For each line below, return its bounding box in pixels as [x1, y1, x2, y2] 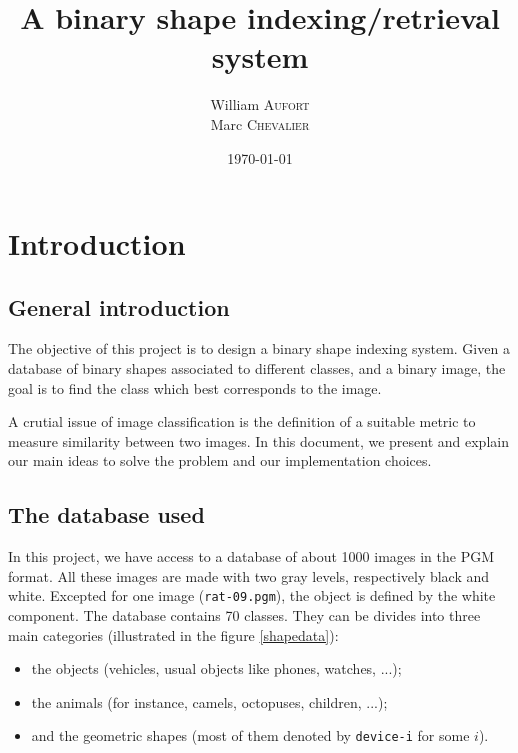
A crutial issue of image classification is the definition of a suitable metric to [8, 411, 476, 432]
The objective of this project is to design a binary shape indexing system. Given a [8, 338, 510, 359]
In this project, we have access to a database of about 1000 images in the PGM [8, 546, 494, 567]
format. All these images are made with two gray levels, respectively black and [8, 565, 490, 586]
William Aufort [210, 94, 310, 115]
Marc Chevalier [210, 113, 310, 134]
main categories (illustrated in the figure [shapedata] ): [8, 624, 339, 645]
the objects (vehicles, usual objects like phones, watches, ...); [31, 658, 402, 679]
